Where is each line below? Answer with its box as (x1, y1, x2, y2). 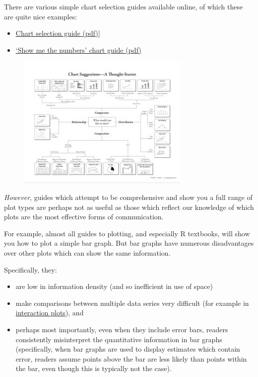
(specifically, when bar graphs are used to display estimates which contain (15, 344, 240, 354)
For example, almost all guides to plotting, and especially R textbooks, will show (4, 228, 250, 238)
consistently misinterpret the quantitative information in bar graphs (15, 334, 222, 344)
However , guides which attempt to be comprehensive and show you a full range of (4, 191, 253, 202)
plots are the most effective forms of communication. (4, 211, 164, 222)
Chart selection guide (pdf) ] (15, 28, 100, 38)
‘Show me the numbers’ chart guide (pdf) (15, 44, 141, 55)
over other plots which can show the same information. (4, 247, 171, 258)
